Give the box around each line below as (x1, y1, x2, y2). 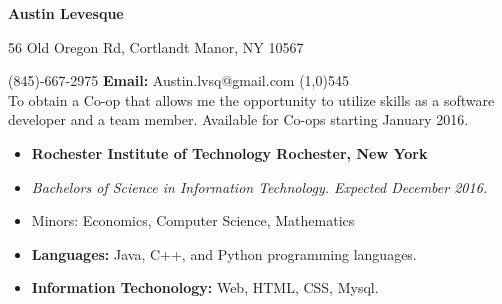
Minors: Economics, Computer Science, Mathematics (31, 210, 355, 231)
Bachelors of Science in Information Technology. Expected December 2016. (31, 176, 488, 197)
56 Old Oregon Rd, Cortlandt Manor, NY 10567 (8, 36, 304, 57)
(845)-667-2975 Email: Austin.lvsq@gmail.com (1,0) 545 (8, 70, 349, 91)
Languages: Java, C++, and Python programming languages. (31, 243, 417, 264)
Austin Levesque (8, 3, 124, 23)
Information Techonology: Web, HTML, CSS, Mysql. (31, 277, 379, 298)
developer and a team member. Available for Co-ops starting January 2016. (8, 109, 469, 130)
